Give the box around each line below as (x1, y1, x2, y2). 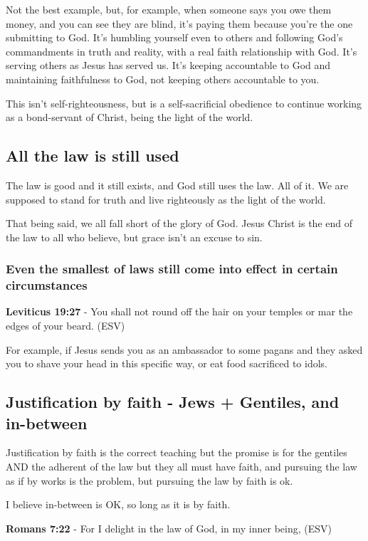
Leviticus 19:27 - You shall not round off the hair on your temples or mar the (6, 304, 353, 319)
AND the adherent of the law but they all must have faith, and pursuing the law (6, 459, 357, 474)
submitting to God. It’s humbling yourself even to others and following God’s (6, 30, 343, 45)
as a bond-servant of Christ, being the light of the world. (6, 110, 253, 125)
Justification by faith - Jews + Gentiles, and (6, 391, 340, 413)
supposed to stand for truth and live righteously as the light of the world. (6, 191, 326, 206)
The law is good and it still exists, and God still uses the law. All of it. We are (6, 177, 349, 192)
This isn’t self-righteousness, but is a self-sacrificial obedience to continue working (6, 95, 362, 110)
